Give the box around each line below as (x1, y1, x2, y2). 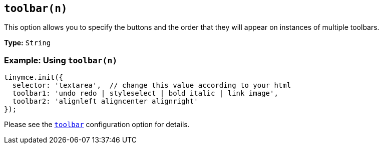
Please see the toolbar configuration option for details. (4, 120, 190, 129)
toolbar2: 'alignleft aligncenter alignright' (12, 97, 198, 106)
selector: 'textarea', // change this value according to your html (12, 81, 291, 90)
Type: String (4, 38, 51, 47)
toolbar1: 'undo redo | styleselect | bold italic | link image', (12, 89, 278, 98)
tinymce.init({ (4, 73, 64, 82)
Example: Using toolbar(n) (4, 55, 118, 65)
